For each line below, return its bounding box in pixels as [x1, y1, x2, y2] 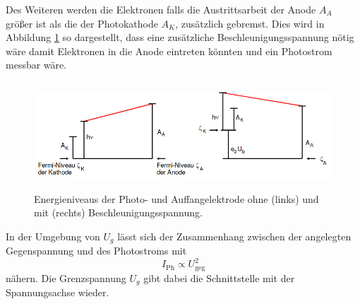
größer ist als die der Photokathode [6, 16, 158, 30]
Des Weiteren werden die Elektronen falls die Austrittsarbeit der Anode [6, 2, 316, 16]
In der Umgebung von [6, 228, 100, 243]
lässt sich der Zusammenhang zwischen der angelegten [117, 228, 352, 243]
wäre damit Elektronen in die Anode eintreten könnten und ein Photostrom [6, 43, 332, 58]
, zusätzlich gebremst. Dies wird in [175, 16, 325, 30]
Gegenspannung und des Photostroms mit [6, 243, 187, 258]
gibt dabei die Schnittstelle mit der [143, 270, 295, 285]
